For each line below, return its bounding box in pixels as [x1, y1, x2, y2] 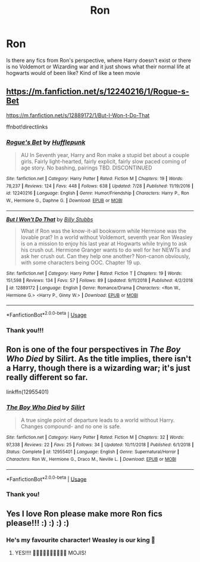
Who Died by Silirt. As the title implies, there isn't [6, 354, 192, 364]
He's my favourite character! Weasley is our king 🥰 [6, 536, 156, 544]
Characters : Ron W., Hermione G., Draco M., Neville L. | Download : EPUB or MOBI [6, 456, 177, 462]
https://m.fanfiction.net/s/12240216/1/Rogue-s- [6, 87, 189, 97]
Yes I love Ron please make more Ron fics [6, 508, 162, 519]
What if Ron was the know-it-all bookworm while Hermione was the [20, 227, 186, 234]
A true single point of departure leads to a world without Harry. [20, 416, 175, 423]
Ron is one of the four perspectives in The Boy [6, 344, 181, 354]
